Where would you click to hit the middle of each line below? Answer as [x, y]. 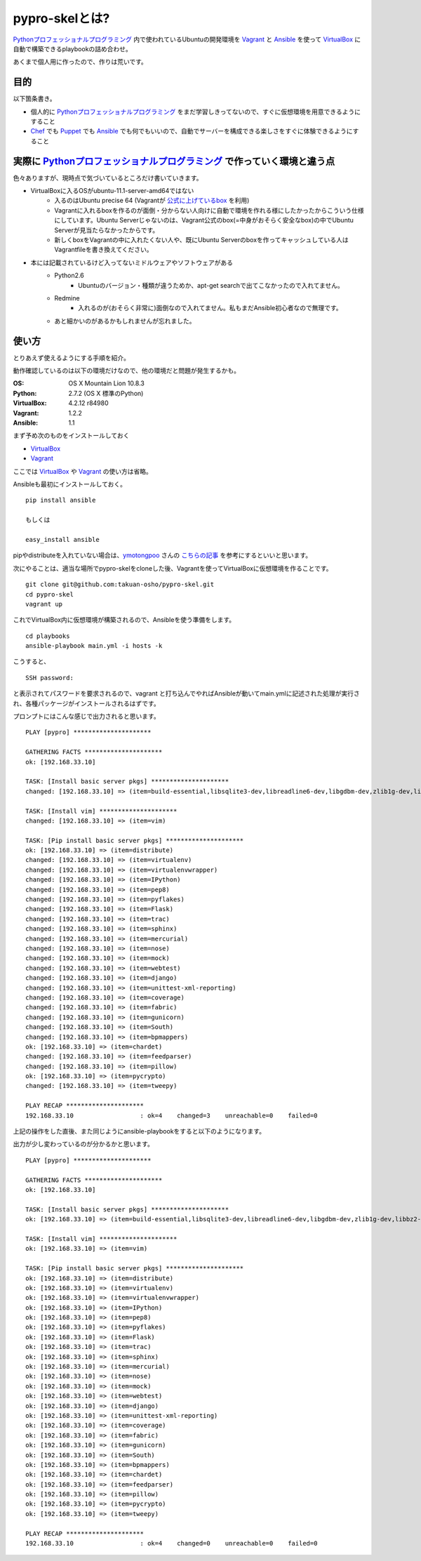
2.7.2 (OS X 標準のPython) [106, 393]
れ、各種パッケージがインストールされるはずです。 [87, 703]
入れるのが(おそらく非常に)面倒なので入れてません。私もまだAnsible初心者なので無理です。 [210, 308]
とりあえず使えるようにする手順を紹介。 [71, 357]
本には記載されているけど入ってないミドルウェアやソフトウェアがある [132, 263]
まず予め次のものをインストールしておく [71, 436]
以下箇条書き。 [34, 99]
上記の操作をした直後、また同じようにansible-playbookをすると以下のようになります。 [139, 1131]
